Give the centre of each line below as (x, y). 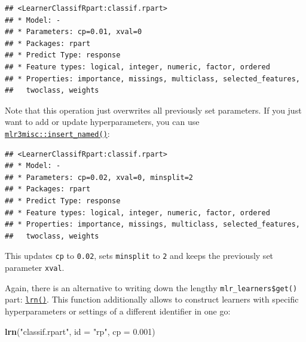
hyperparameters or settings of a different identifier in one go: (118, 311)
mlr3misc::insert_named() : (57, 133)
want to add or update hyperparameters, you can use (102, 122)
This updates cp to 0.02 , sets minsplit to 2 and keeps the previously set (139, 256)
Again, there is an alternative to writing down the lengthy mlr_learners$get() (151, 287)
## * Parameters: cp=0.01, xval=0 (74, 32)
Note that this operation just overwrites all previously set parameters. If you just (153, 110)
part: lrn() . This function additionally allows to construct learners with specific (152, 299)
